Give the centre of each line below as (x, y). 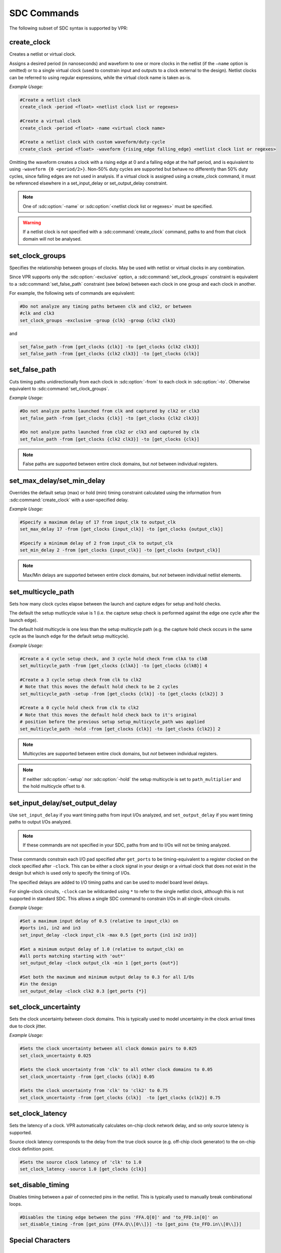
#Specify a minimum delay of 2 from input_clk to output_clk (96, 543)
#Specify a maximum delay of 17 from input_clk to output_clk (98, 522)
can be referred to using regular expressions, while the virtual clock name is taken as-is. (100, 77)
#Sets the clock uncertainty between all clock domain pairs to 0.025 (108, 1049)
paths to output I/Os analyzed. (41, 822)
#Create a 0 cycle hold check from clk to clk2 (79, 708)
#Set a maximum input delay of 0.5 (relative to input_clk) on (99, 921)
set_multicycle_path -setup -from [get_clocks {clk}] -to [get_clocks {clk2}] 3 (121, 694)
